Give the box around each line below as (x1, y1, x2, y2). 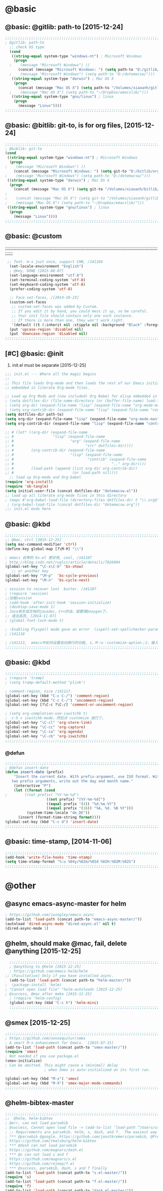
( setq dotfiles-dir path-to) (5, 412, 64, 417)
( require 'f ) (5, 1184, 32, 1189)
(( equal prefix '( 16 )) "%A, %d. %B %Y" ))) (46, 806, 133, 811)
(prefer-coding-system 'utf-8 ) (9, 287, 73, 291)
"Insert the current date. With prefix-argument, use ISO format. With (14, 774, 162, 779)
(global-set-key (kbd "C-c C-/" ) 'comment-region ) (5, 693, 110, 698)
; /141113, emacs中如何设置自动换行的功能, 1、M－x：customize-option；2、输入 (5, 640, 159, 645)
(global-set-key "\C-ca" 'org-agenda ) (5, 729, 83, 734)
